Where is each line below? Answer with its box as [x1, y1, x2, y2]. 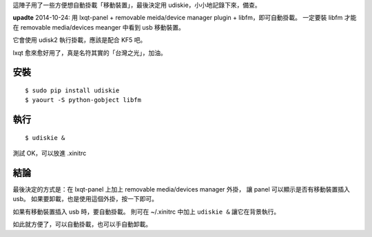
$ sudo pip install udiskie [25, 86, 120, 94]
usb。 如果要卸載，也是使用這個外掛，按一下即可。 [12, 195, 158, 203]
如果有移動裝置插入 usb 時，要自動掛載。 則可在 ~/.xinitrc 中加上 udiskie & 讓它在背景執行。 [12, 207, 280, 216]
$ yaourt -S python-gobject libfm [25, 96, 141, 104]
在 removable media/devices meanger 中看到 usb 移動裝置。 [12, 23, 185, 31]
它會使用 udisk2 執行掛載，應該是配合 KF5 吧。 [12, 36, 147, 44]
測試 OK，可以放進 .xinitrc [12, 149, 87, 158]
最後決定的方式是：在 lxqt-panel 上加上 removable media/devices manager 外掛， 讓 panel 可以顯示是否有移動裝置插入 [12, 185, 351, 194]
